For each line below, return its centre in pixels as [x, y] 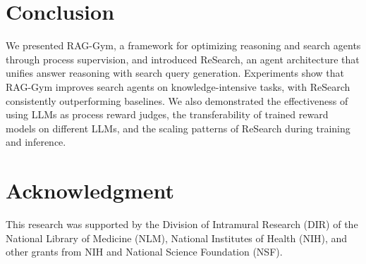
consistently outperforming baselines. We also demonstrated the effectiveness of [177, 100]
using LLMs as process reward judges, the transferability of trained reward [167, 114]
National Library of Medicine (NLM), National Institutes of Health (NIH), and [177, 238]
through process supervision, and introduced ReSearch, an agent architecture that [183, 59]
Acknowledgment [90, 190]
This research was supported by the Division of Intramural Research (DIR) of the [182, 224]
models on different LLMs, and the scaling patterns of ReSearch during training [178, 128]
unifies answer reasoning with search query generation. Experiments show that [175, 73]
